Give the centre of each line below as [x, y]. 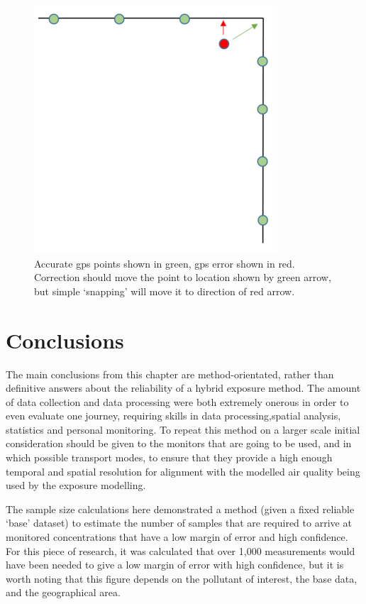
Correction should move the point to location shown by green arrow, [183, 277]
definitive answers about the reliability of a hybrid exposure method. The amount [183, 388]
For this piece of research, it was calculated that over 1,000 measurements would [181, 550]
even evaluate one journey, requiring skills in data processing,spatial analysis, [173, 416]
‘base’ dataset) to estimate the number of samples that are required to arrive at [179, 523]
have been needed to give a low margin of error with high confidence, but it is [175, 565]
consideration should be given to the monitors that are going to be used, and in [179, 443]
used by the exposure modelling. [76, 485]
